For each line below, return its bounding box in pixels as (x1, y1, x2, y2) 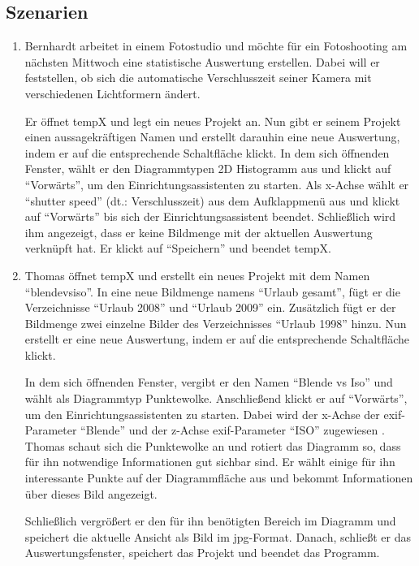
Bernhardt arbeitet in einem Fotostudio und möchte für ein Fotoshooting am (24, 37, 408, 54)
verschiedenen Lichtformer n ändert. (24, 84, 201, 102)
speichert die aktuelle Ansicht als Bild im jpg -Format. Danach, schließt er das (24, 528, 411, 545)
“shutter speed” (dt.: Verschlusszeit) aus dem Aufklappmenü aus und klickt (24, 192, 400, 209)
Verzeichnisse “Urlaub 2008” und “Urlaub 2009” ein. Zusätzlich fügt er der (24, 299, 396, 316)
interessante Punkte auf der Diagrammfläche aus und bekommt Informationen (24, 469, 413, 486)
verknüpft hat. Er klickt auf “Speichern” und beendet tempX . (24, 240, 332, 257)
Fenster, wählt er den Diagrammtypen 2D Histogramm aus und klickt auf (24, 160, 391, 177)
